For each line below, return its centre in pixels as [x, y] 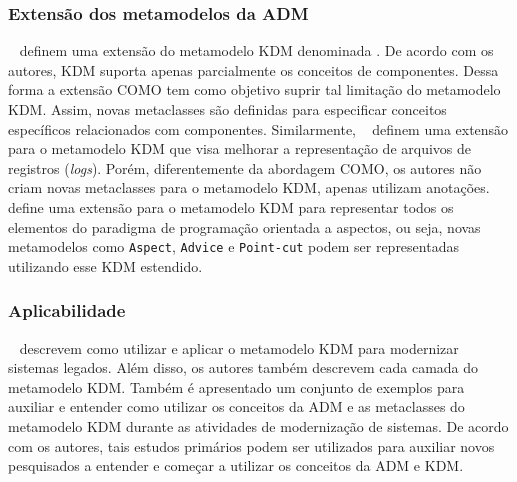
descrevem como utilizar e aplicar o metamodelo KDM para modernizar [239, 347]
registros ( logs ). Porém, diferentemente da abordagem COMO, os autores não [245, 167]
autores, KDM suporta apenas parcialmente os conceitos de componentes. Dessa [253, 69]
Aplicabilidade [67, 310]
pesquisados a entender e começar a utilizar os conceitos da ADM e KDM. [236, 465]
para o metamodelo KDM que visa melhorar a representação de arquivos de [240, 148]
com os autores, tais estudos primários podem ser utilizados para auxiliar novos [251, 445]
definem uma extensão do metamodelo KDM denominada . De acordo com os [256, 50]
